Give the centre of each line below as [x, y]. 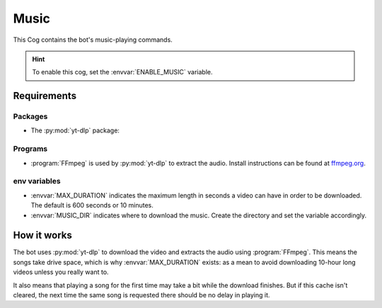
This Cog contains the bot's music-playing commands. [93, 40]
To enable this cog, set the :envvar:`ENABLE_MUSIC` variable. [122, 72]
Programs [30, 149]
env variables [37, 181]
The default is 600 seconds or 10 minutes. [92, 205]
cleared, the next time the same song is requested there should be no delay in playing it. [141, 295]
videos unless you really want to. [61, 272]
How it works [42, 235]
